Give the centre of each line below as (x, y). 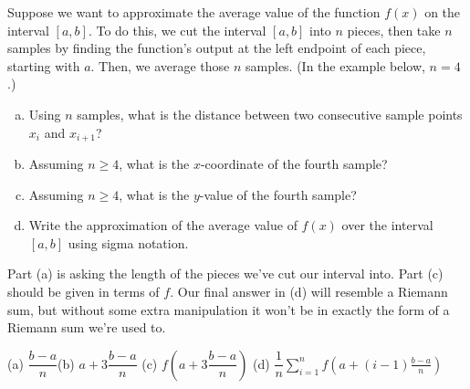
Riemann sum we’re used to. (87, 327)
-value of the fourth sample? (278, 194)
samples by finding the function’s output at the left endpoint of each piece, (217, 48)
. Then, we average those (160, 65)
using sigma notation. (128, 242)
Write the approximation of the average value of (163, 225)
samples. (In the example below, (335, 65)
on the (443, 12)
